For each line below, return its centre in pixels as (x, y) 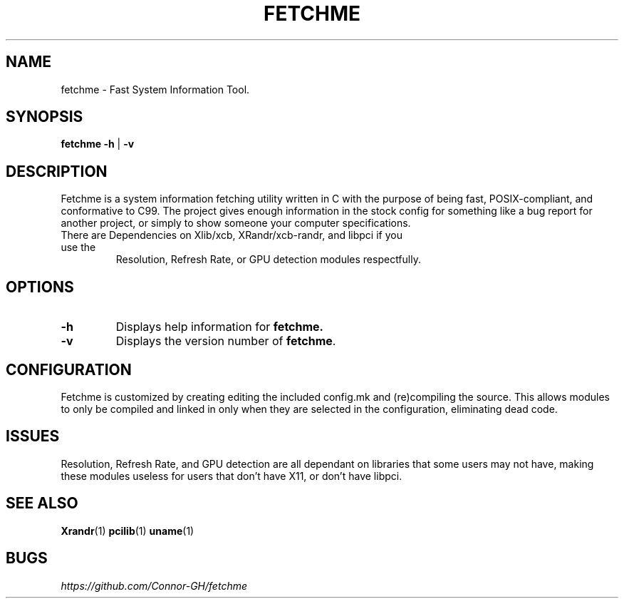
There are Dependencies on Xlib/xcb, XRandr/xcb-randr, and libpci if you (232, 235)
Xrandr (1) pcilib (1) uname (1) (128, 531)
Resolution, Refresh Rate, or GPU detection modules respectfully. (268, 260)
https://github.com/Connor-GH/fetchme (154, 585)
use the (78, 247)
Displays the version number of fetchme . (226, 341)
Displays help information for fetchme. (219, 327)
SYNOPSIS (45, 117)
